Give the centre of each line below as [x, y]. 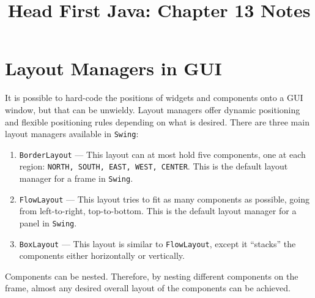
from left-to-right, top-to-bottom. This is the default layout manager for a [158, 211]
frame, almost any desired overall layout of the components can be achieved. [148, 288]
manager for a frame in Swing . [76, 178]
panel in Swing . [48, 222]
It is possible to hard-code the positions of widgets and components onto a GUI [154, 98]
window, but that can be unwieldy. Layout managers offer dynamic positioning [153, 109]
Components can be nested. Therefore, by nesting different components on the [152, 276]
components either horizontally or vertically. [102, 255]
